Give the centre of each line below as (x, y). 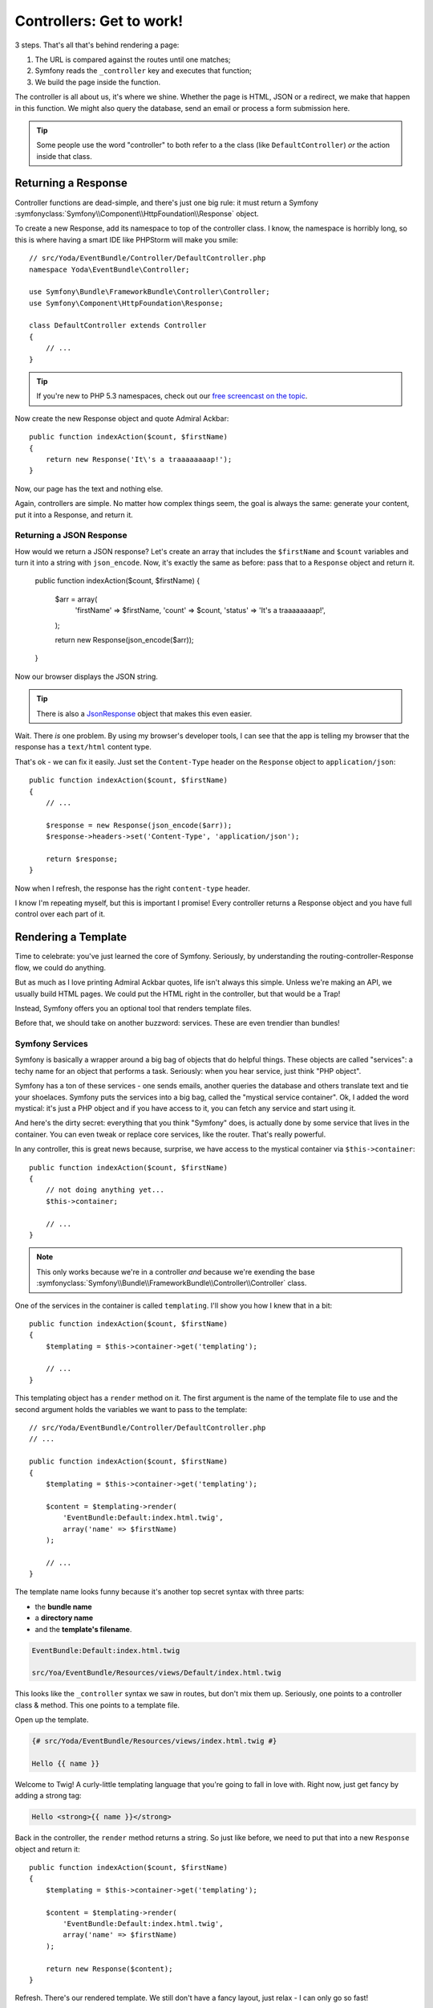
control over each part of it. (60, 914)
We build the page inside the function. (98, 82)
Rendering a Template (71, 937)
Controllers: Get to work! (99, 21)
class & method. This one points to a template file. (97, 1705)
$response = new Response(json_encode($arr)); (139, 825)
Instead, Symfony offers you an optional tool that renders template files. (133, 1008)
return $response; (82, 859)
